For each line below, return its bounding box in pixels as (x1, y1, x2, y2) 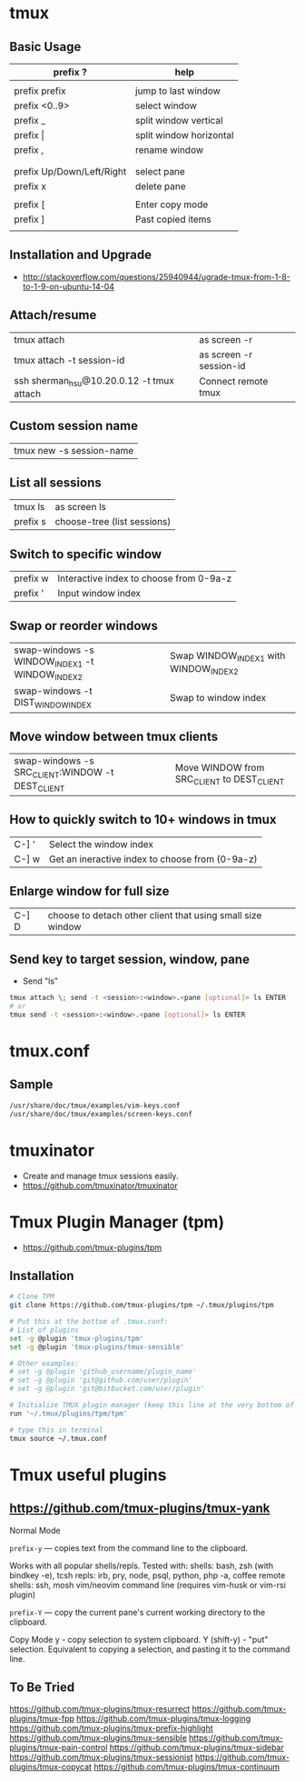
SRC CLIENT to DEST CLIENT (174, 773, 285, 787)
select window (134, 99, 198, 112)
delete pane (134, 180, 186, 193)
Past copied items (134, 213, 212, 225)
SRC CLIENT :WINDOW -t (14, 766, 114, 780)
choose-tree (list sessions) (54, 515, 172, 528)
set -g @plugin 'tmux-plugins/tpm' (9, 1334, 144, 1343)
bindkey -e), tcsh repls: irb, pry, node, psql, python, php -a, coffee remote (9, 1569, 286, 1580)
